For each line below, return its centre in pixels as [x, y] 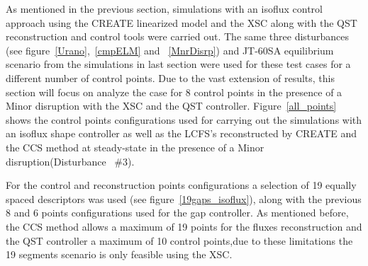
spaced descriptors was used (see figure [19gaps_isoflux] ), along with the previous [184, 198]
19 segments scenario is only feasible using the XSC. [119, 254]
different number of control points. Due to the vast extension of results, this [170, 77]
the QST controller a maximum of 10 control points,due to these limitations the [179, 240]
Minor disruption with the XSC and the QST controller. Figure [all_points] [171, 106]
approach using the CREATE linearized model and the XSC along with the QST [182, 22]
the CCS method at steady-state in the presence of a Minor [135, 147]
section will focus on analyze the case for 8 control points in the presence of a [174, 92]
